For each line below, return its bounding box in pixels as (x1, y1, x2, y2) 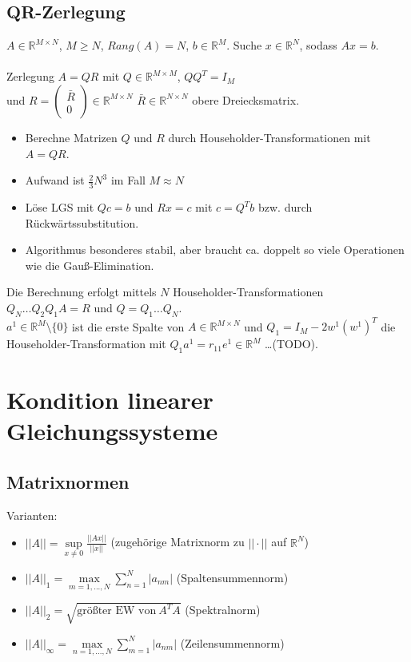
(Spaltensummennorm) (176, 569, 289, 585)
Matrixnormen (6, 470, 130, 494)
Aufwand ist (25, 172, 85, 188)
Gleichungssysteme (6, 414, 218, 447)
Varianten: (6, 506, 58, 523)
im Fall (110, 172, 146, 188)
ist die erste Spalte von (72, 318, 185, 335)
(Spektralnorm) (185, 601, 261, 618)
